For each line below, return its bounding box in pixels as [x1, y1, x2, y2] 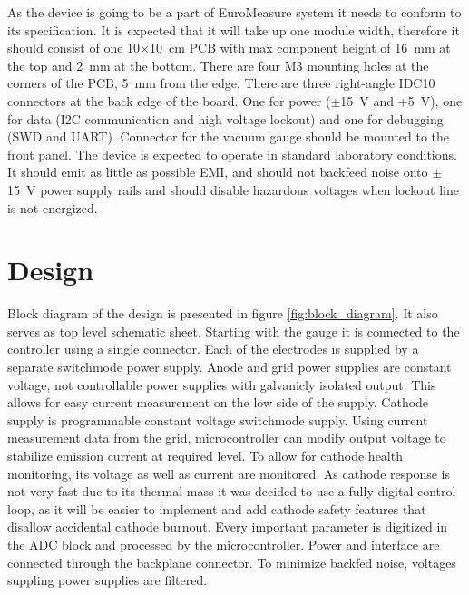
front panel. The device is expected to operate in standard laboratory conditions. [7, 144, 457, 163]
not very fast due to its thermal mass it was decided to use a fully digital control [7, 482, 456, 501]
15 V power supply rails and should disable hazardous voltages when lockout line [7, 180, 459, 199]
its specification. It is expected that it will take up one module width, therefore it [7, 20, 460, 39]
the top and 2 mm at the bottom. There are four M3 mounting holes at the [7, 55, 429, 74]
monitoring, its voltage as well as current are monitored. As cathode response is [7, 463, 451, 483]
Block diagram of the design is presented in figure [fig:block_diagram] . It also [7, 304, 438, 323]
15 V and [340, 91, 395, 110]
